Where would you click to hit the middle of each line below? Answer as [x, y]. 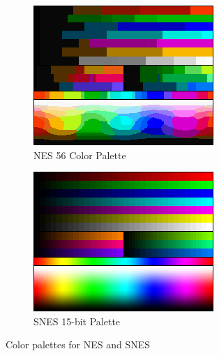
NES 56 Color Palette [80, 155]
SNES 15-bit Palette [77, 321]
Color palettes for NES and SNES [78, 344]
